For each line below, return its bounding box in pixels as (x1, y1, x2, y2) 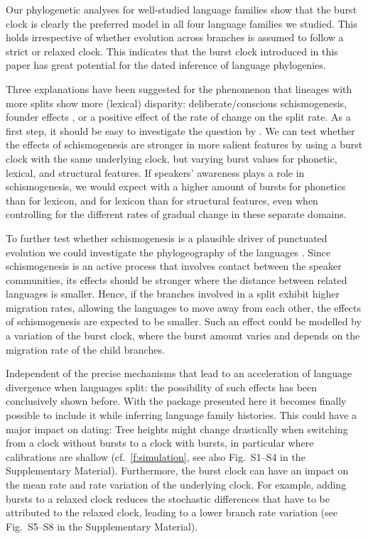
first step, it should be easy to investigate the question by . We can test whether (6, 123, 355, 138)
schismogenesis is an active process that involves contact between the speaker (6, 258, 342, 273)
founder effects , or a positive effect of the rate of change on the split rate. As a (6, 109, 351, 124)
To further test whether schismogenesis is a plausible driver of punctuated (6, 230, 328, 245)
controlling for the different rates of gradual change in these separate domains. (6, 207, 347, 222)
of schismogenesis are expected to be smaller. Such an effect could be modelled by (6, 314, 362, 329)
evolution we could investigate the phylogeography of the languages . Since (6, 244, 331, 259)
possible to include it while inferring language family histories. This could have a (6, 408, 357, 423)
